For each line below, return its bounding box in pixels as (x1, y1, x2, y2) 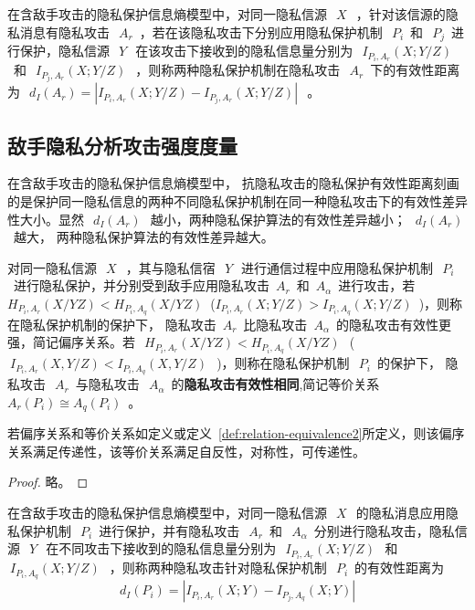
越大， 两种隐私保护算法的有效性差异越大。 (13, 227, 274, 247)
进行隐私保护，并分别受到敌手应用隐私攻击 (13, 276, 269, 295)
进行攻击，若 (338, 276, 416, 295)
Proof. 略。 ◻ (7, 472, 89, 491)
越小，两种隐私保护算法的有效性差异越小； (150, 209, 406, 228)
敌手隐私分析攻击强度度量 (7, 131, 237, 159)
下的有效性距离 (370, 60, 460, 79)
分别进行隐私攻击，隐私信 (313, 521, 468, 540)
